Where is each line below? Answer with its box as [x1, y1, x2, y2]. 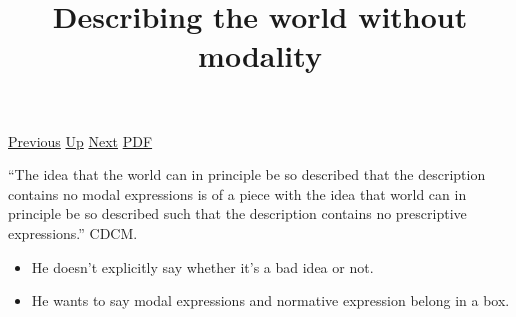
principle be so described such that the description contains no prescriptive [8, 203, 467, 224]
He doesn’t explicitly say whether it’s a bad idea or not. [31, 256, 374, 277]
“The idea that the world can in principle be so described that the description [8, 164, 486, 185]
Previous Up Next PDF [8, 130, 153, 151]
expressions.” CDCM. [8, 222, 138, 243]
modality [198, 35, 322, 76]
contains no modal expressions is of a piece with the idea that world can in [8, 183, 467, 204]
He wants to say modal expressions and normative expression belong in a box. [31, 290, 510, 311]
